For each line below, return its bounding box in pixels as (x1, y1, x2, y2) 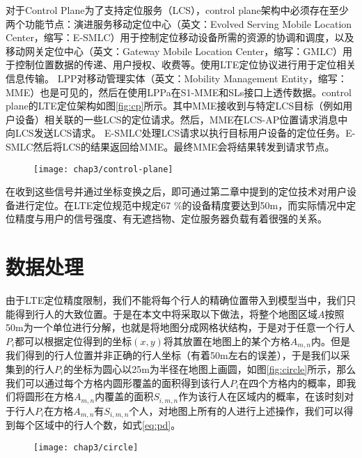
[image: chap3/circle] (33, 442, 139, 452)
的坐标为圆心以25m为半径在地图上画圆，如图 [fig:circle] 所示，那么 (63, 361, 356, 376)
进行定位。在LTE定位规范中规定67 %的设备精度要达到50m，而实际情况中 (15, 197, 347, 212)
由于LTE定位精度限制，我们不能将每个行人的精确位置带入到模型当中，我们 (6, 293, 347, 307)
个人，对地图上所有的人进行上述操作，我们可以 (129, 403, 344, 418)
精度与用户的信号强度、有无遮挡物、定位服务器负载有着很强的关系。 (15, 211, 327, 226)
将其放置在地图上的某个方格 (163, 333, 290, 348)
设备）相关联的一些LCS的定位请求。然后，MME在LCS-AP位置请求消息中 (15, 112, 348, 126)
